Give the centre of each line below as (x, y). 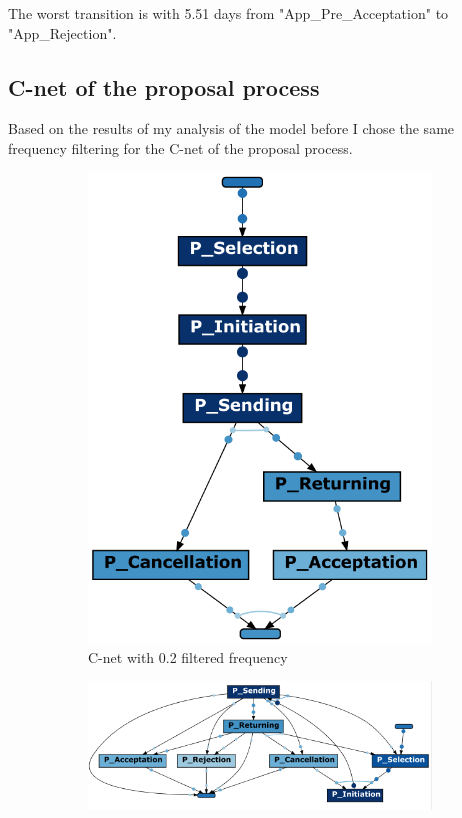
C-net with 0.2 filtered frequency (188, 656)
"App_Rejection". (62, 32)
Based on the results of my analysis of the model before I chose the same (231, 128)
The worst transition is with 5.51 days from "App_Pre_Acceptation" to (228, 13)
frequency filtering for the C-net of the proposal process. (180, 147)
